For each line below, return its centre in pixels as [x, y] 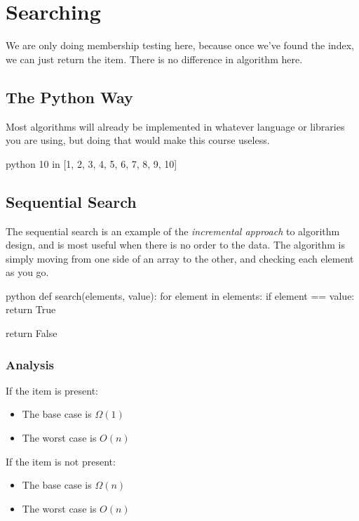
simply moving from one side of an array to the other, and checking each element [180, 258]
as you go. [27, 272]
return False [32, 333]
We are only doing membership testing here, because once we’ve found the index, [180, 45]
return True [31, 309]
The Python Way [69, 97]
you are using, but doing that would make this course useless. [138, 140]
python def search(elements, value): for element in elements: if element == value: [180, 295]
